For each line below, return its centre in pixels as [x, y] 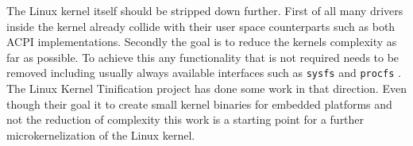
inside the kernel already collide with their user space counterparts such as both [201, 26]
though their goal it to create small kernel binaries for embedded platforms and [199, 104]
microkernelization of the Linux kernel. [101, 134]
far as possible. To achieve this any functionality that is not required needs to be [203, 57]
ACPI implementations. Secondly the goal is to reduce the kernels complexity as [202, 42]
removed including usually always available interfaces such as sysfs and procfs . [204, 73]
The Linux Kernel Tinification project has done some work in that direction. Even [206, 88]
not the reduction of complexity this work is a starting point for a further [185, 119]
